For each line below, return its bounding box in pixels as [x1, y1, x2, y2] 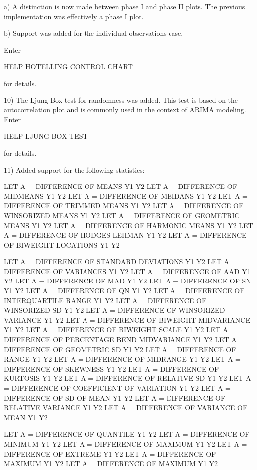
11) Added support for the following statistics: [4, 164, 145, 175]
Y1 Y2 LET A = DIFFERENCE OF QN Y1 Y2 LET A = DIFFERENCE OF [4, 285, 245, 296]
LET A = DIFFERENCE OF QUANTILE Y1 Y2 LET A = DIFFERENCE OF [4, 429, 250, 439]
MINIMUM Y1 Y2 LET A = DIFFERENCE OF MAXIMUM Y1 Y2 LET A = [4, 438, 247, 449]
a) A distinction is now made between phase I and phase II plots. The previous [4, 1, 245, 11]
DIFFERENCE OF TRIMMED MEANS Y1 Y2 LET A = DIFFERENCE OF [4, 200, 244, 211]
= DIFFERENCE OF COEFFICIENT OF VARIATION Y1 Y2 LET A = [4, 383, 231, 393]
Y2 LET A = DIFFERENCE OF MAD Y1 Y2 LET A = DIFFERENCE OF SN [4, 276, 251, 286]
